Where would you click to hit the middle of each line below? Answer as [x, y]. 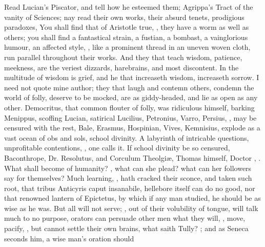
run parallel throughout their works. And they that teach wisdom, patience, [123, 57]
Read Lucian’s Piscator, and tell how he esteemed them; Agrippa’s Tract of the [129, 7]
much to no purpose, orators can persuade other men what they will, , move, [125, 218]
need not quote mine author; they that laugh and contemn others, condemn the [129, 87]
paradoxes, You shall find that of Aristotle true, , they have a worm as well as [127, 27]
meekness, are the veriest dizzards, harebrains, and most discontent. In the [121, 67]
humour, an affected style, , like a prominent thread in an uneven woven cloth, [127, 47]
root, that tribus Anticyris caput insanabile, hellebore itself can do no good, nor [130, 188]
